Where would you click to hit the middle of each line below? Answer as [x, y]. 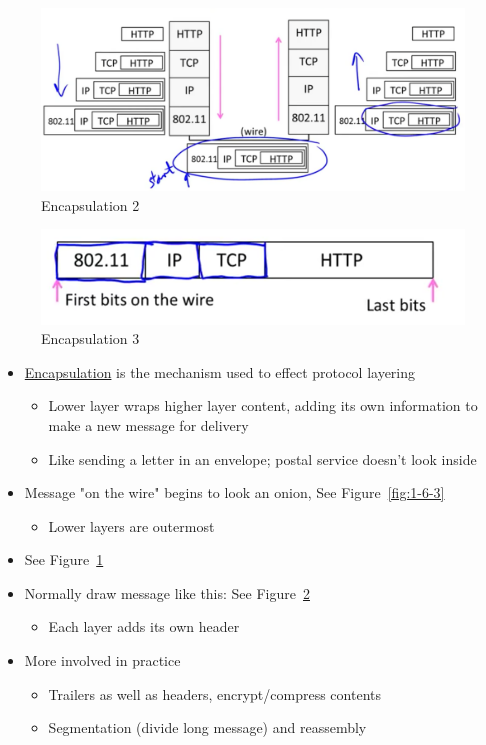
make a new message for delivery [148, 424]
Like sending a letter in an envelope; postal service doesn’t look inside [262, 458]
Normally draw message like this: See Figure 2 [167, 592]
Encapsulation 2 [90, 204]
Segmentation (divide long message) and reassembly [207, 727]
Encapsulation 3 [90, 338]
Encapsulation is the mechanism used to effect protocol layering [220, 371]
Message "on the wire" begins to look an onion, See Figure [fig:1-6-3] [234, 492]
